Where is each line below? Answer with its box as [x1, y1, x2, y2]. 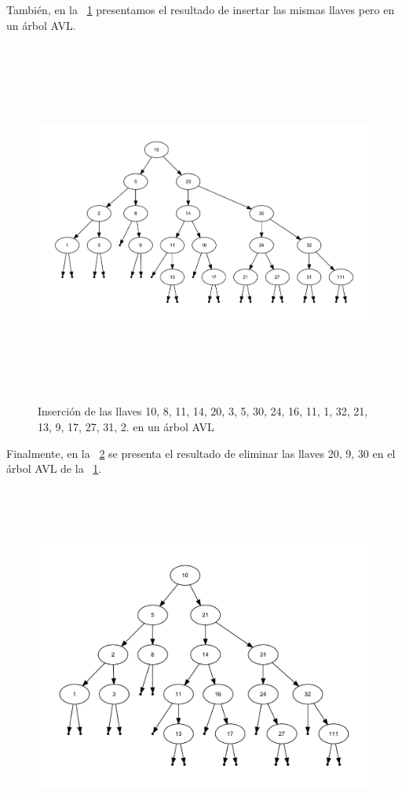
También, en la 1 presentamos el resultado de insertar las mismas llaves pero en [6, 2, 395, 17]
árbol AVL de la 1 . [6, 460, 102, 477]
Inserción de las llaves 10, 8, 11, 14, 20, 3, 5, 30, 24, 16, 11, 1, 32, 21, [38, 403, 368, 419]
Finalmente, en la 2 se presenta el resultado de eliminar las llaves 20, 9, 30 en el [6, 445, 396, 461]
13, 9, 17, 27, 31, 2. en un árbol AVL [38, 418, 214, 434]
